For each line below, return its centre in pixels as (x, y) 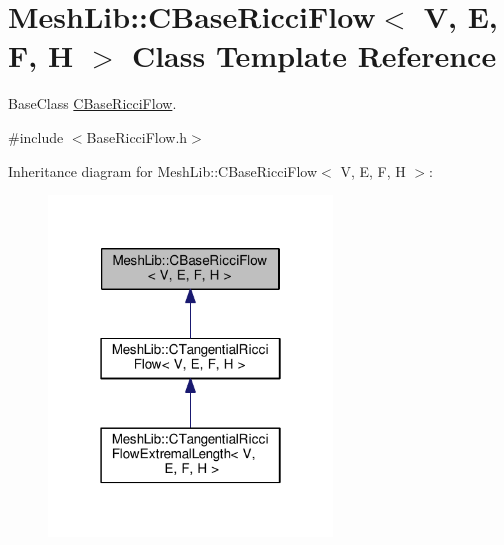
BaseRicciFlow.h (137, 136)
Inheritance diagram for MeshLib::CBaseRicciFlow (163, 170)
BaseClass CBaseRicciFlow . (92, 103)
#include (36, 136)
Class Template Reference (314, 55)
